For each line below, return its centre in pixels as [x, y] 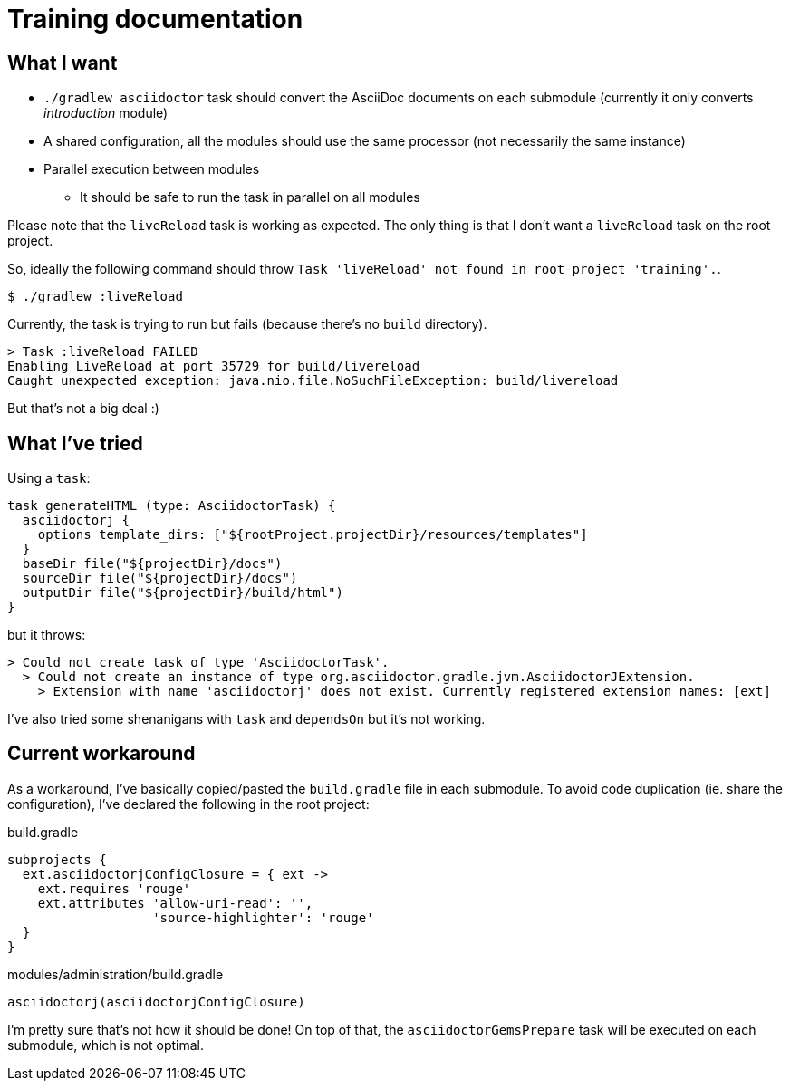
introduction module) [106, 113]
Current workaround [101, 754]
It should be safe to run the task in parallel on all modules [250, 197]
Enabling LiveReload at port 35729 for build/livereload [214, 366]
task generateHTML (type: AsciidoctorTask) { [172, 506]
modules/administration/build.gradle [116, 974]
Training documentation [155, 19]
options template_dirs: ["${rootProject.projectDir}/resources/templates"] [313, 535]
